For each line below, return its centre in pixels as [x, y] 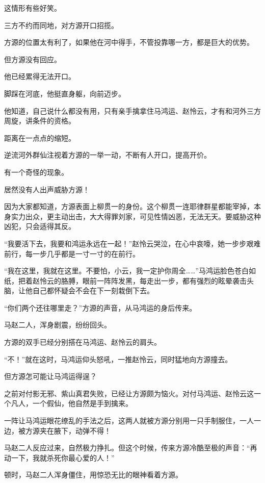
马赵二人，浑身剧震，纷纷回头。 [58, 325]
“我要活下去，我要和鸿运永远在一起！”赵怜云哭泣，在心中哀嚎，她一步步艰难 [132, 243]
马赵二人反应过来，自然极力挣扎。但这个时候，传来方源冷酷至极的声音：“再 [131, 448]
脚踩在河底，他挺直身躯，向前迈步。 [65, 93]
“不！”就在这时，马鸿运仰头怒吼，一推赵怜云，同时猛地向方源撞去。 [118, 359]
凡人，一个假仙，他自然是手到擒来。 [72, 403]
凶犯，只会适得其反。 [40, 226]
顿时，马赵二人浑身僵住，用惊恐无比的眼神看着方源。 [93, 475]
